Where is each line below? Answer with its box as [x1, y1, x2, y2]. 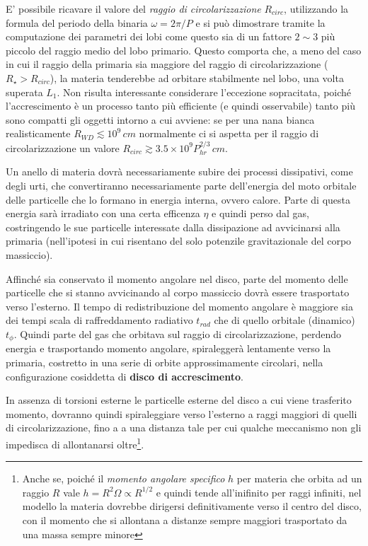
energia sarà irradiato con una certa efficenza [6, 206, 200, 221]
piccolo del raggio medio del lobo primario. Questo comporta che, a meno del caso [6, 42, 362, 57]
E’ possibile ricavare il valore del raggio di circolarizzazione [6, 1, 261, 16]
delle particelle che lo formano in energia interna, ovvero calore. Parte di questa [6, 192, 351, 207]
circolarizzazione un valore [6, 140, 120, 155]
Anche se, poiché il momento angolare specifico [22, 471, 225, 486]
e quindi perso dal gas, [212, 206, 309, 221]
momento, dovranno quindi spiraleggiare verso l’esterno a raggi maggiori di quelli [6, 406, 357, 421]
